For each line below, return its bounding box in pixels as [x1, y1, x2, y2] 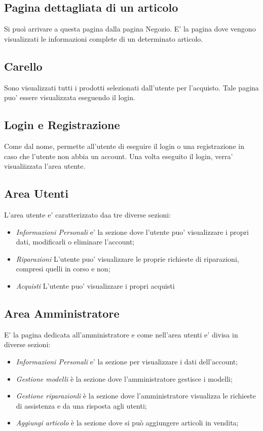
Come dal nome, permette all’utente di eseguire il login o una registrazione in [4, 140, 244, 151]
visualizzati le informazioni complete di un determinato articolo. [4, 33, 203, 44]
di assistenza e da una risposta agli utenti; [16, 400, 147, 411]
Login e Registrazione [4, 117, 120, 133]
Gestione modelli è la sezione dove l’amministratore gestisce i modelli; [16, 373, 233, 384]
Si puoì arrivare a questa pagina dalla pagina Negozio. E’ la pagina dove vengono [4, 23, 256, 34]
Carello [4, 58, 43, 74]
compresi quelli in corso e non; [16, 263, 110, 274]
